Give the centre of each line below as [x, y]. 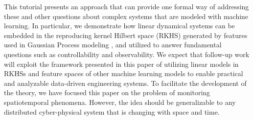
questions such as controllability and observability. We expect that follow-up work [127, 54]
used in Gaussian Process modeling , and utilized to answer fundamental [113, 45]
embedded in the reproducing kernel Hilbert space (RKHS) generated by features [126, 35]
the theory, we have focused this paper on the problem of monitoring [107, 92]
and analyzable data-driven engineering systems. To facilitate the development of [125, 83]
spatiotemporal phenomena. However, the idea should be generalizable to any [120, 102]
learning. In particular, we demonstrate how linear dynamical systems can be [119, 26]
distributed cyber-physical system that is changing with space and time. [112, 111]
